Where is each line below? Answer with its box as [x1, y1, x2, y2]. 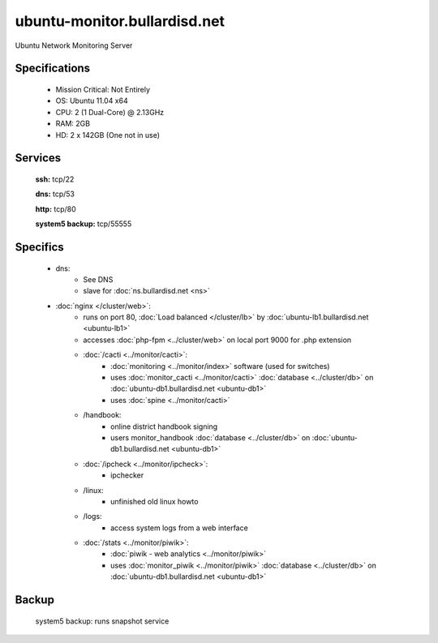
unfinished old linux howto [110, 496, 199, 506]
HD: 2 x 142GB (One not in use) [55, 130, 161, 139]
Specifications [15, 62, 91, 75]
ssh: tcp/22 [35, 174, 75, 184]
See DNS [83, 274, 114, 284]
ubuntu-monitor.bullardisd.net [15, 12, 225, 30]
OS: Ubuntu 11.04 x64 [55, 96, 129, 105]
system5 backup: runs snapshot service [35, 616, 170, 626]
